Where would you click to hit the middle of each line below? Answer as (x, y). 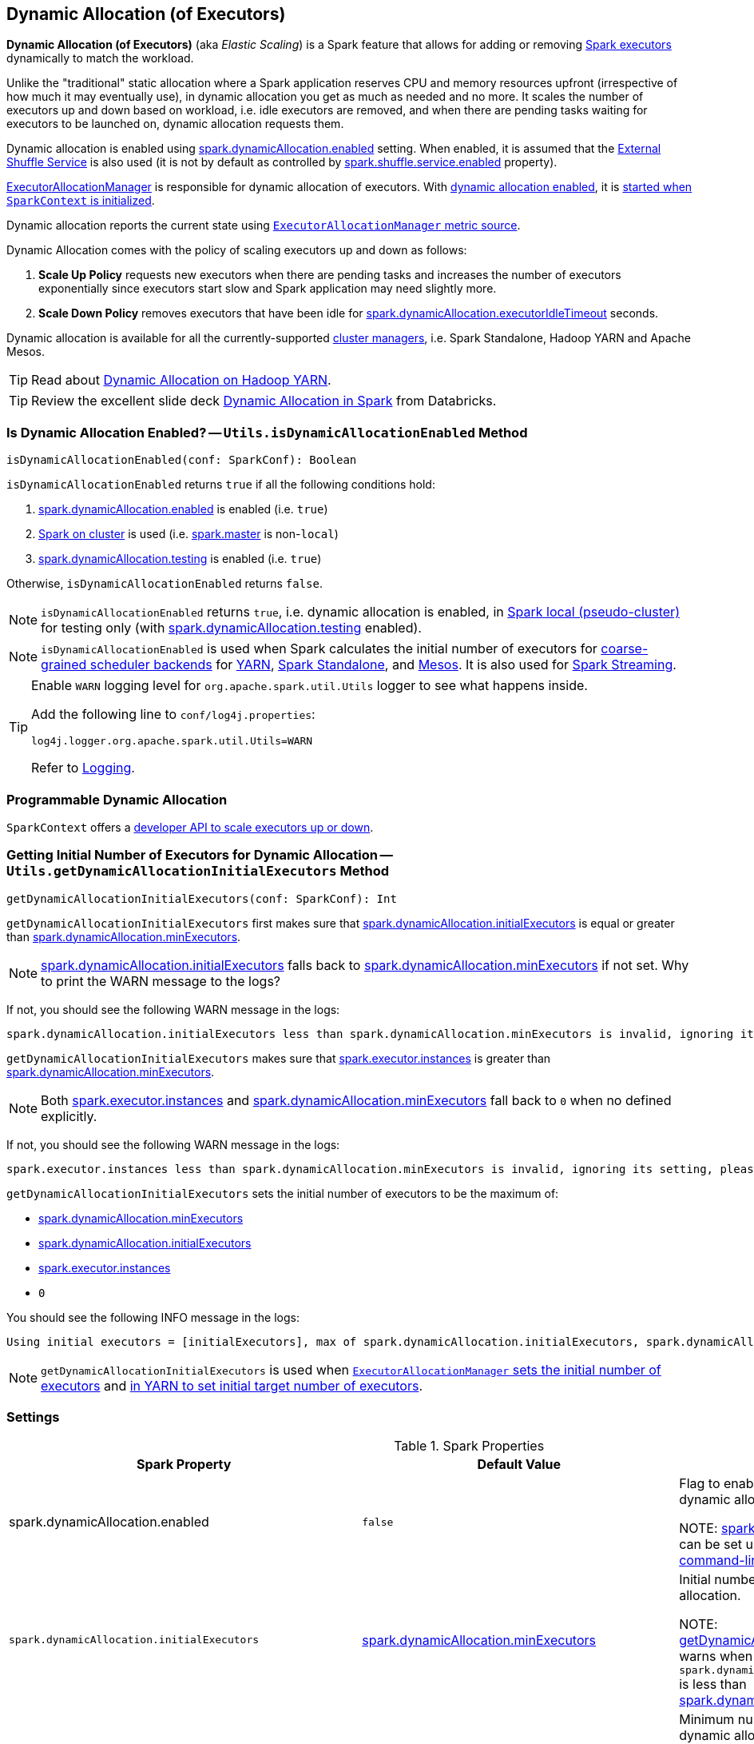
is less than (713, 1684)
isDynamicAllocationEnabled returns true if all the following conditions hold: (221, 485)
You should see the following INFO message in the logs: (153, 1317)
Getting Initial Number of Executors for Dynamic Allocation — (200, 855)
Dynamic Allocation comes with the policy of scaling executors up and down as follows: (237, 250)
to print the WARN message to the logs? (161, 981)
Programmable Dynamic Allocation (117, 799)
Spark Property (184, 1465)
